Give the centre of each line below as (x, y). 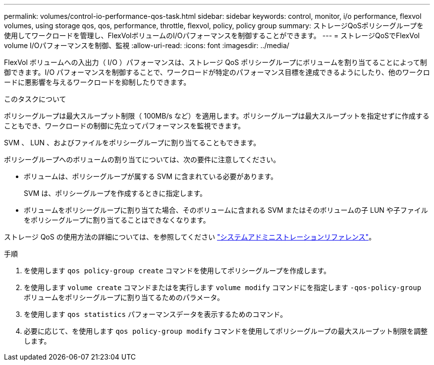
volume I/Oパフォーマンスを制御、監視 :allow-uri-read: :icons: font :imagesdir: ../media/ (147, 45)
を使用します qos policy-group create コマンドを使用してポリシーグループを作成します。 (177, 271)
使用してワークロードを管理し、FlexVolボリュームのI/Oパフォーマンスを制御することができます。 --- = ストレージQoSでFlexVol (212, 35)
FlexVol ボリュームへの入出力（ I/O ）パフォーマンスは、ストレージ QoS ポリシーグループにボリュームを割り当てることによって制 (216, 62)
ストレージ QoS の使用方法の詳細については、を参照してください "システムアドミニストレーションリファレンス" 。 (190, 237)
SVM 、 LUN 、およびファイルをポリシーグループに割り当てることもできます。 (132, 143)
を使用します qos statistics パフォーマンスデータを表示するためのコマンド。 (156, 314)
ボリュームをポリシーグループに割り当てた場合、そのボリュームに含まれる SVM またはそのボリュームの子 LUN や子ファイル (226, 210)
